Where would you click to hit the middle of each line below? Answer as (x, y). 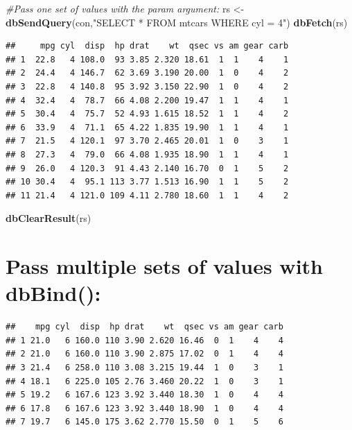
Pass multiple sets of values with (164, 266)
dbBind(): (53, 293)
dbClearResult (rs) (49, 218)
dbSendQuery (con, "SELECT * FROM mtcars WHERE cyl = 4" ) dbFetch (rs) (177, 22)
